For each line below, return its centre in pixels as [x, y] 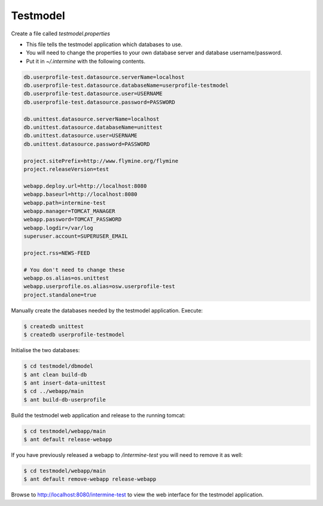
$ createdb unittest [54, 326]
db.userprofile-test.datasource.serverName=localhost [104, 77]
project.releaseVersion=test [66, 169]
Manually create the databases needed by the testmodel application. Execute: [107, 310]
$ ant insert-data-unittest [65, 383]
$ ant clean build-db [55, 375]
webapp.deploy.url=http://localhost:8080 [85, 186]
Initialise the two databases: [45, 350]
